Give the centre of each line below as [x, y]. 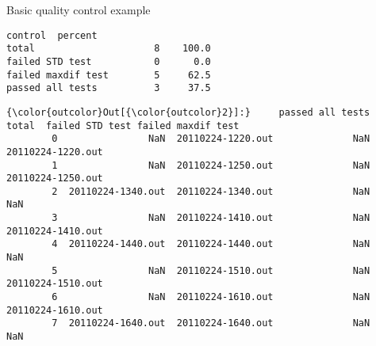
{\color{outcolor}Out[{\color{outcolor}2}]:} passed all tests [188, 112]
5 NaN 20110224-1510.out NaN [211, 270]
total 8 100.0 [109, 49]
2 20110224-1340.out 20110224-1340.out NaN [211, 191]
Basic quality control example [79, 10]
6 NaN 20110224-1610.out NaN [211, 297]
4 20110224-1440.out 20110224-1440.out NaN [211, 244]
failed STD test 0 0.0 [109, 61]
